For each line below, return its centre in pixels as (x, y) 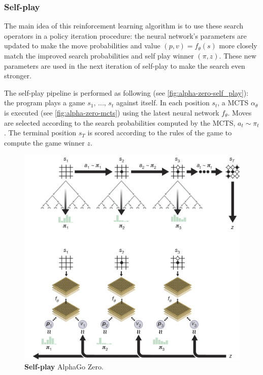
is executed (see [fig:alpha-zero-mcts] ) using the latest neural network (112, 112)
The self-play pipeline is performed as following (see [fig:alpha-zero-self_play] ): (126, 92)
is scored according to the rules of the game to (160, 133)
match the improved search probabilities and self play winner (99, 55)
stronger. (18, 76)
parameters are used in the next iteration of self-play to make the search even (125, 65)
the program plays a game (45, 103)
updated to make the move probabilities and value (82, 46)
